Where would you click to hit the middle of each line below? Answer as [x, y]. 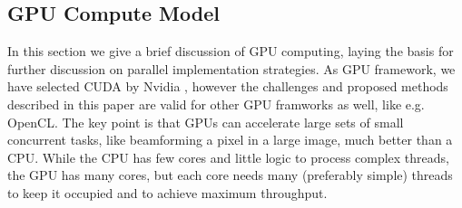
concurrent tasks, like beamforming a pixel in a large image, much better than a [230, 140]
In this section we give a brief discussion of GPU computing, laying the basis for [231, 51]
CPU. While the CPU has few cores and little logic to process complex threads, [228, 157]
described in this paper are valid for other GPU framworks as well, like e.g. [216, 104]
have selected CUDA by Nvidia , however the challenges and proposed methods [228, 86]
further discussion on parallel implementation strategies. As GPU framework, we [231, 68]
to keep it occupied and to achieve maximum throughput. [167, 192]
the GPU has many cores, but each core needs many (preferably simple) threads [230, 175]
